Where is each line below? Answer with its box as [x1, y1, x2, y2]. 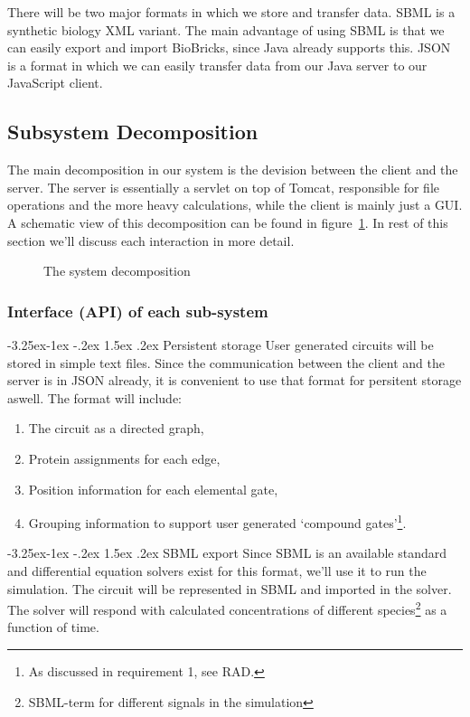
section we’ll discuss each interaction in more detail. [7, 231, 295, 250]
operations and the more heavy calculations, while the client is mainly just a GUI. [7, 195, 463, 214]
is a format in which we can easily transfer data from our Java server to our [7, 55, 428, 74]
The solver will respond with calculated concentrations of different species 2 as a [7, 598, 447, 618]
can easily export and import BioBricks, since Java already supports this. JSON [7, 38, 451, 57]
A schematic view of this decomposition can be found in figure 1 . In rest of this [7, 212, 448, 231]
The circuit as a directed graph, [28, 419, 204, 438]
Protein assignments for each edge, [28, 448, 221, 467]
